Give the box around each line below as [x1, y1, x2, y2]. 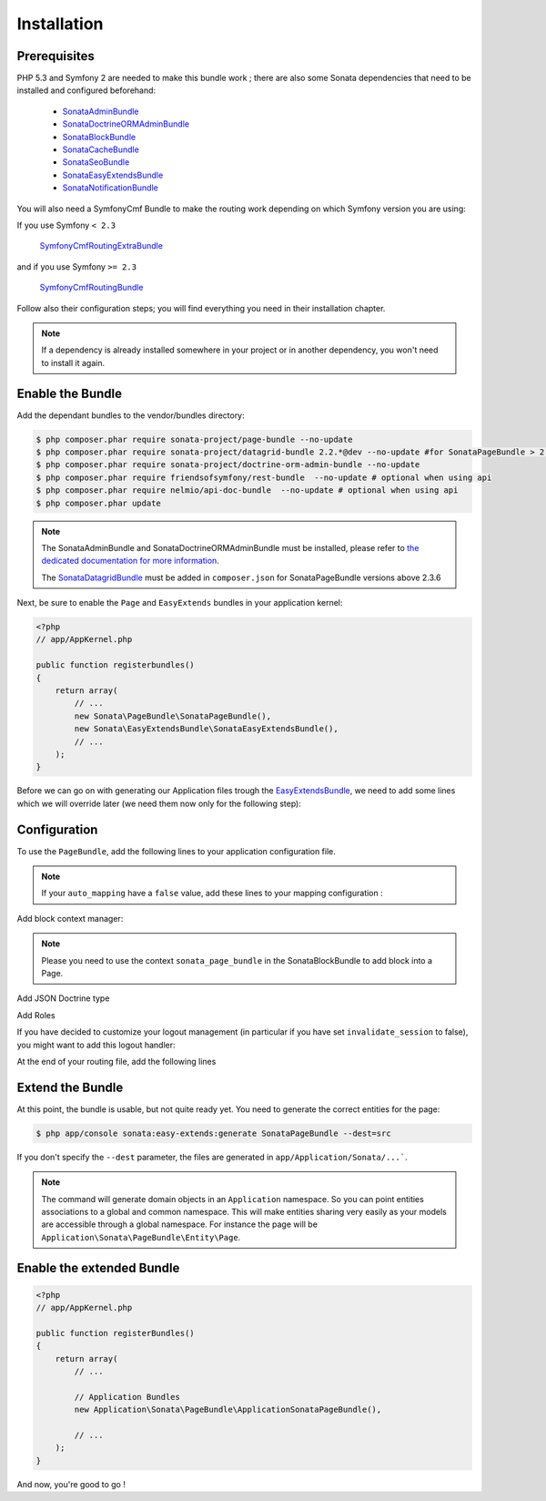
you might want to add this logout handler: [16, 1039, 177, 1050]
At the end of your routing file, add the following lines [16, 1056, 217, 1067]
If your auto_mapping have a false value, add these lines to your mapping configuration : [41, 888, 383, 899]
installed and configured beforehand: [16, 85, 157, 96]
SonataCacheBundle [62, 144, 140, 155]
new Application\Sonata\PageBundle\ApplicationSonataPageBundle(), [74, 1404, 382, 1415]
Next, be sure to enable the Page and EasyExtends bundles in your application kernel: [16, 597, 343, 608]
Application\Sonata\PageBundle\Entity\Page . [41, 1231, 241, 1242]
